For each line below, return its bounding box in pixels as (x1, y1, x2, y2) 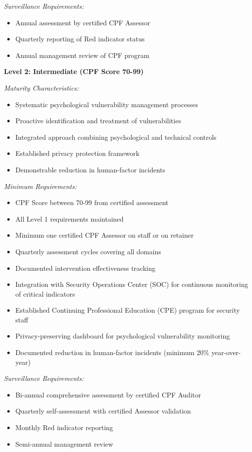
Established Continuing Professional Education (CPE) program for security (15, 305, 240, 315)
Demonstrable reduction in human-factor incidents (15, 164, 166, 174)
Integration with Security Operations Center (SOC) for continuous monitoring (15, 279, 248, 289)
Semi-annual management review (15, 438, 113, 449)
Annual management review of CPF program (15, 50, 150, 60)
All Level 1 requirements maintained (15, 213, 124, 224)
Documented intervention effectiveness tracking (15, 263, 155, 273)
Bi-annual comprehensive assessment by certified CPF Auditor (15, 389, 201, 399)
